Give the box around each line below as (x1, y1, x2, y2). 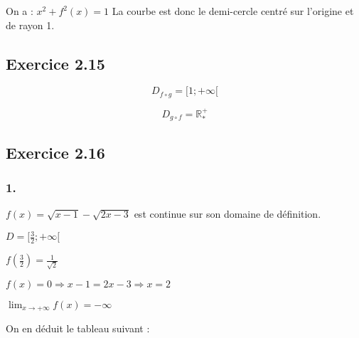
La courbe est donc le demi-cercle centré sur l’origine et (112, 4, 354, 18)
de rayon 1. (6, 17, 55, 32)
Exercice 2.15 (6, 52, 105, 74)
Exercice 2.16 (6, 141, 105, 163)
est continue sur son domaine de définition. (134, 206, 321, 221)
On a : (6, 4, 33, 18)
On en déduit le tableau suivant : (6, 321, 150, 336)
